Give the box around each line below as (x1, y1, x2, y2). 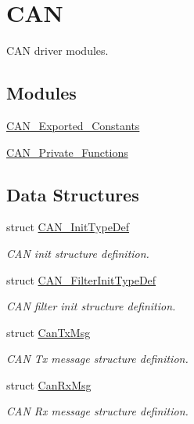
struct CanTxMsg (6, 324, 91, 340)
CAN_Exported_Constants (6, 117, 140, 133)
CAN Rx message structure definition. (6, 403, 189, 419)
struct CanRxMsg (6, 376, 92, 393)
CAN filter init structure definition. (6, 298, 176, 314)
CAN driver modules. (6, 42, 109, 59)
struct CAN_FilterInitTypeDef (6, 271, 156, 288)
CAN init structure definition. (6, 245, 149, 261)
